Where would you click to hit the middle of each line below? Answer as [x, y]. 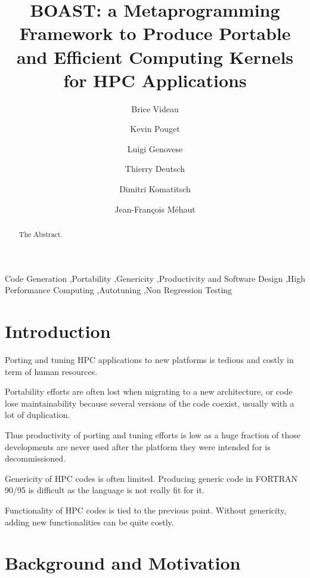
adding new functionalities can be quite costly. [89, 522]
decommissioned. [35, 458]
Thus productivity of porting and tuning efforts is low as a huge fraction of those [153, 434]
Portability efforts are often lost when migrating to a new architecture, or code [149, 391]
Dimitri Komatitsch [155, 189]
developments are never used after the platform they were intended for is [138, 446]
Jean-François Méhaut [155, 209]
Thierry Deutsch [155, 169]
